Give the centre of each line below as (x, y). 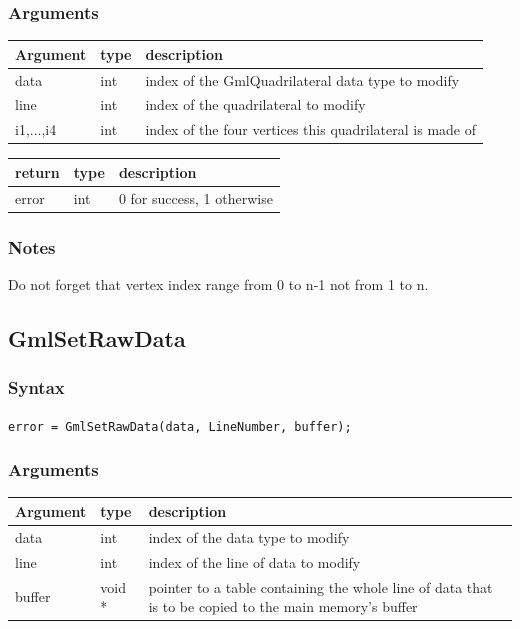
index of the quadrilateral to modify (255, 104)
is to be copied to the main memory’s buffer (283, 606)
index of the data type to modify (249, 536)
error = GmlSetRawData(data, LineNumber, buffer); (180, 426)
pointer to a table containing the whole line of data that (320, 586)
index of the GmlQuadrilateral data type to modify (302, 79)
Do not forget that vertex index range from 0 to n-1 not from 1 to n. (218, 284)
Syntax (36, 387)
